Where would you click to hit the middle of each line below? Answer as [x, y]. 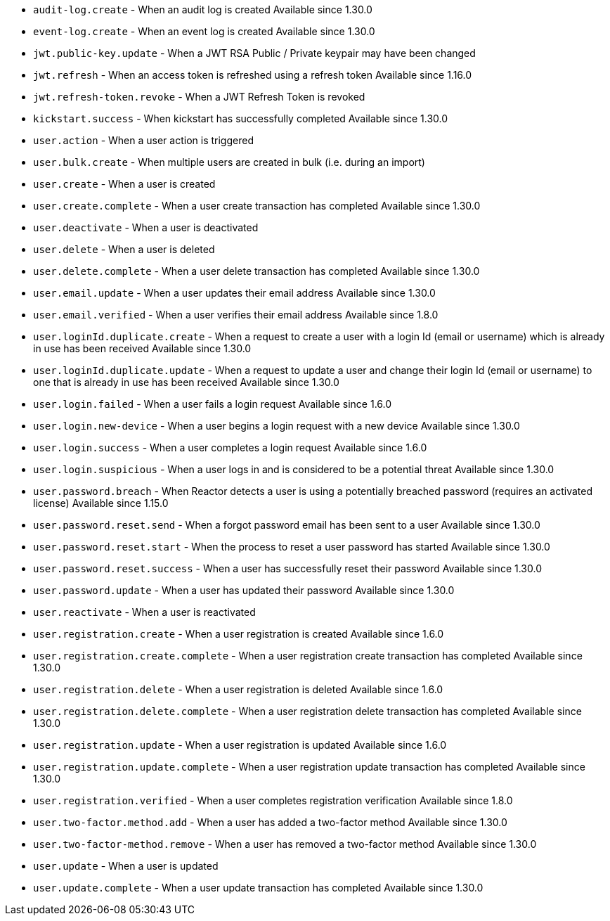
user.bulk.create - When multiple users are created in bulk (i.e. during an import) [229, 162]
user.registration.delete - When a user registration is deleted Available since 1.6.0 [238, 689]
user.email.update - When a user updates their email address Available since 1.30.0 [234, 293]
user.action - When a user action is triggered [143, 140]
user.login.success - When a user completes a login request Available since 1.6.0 [230, 447]
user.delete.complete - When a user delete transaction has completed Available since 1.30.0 [257, 271]
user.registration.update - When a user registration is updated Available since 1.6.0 [240, 745]
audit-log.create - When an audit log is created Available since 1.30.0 [203, 9]
